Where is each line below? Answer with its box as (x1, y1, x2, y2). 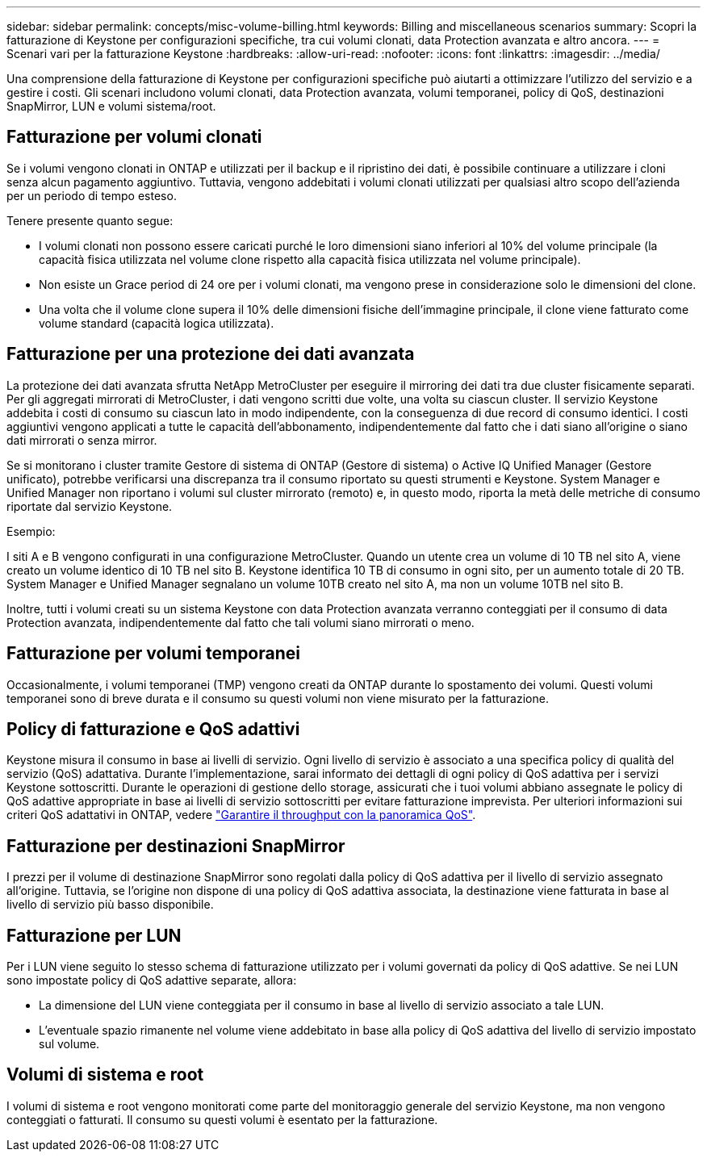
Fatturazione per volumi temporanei (6, 643, 300, 664)
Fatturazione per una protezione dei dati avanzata (6, 344, 415, 365)
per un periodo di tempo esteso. (6, 188, 177, 203)
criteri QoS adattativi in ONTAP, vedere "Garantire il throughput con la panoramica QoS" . (6, 808, 476, 822)
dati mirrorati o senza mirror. (6, 433, 157, 447)
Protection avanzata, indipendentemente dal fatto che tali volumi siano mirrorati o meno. (6, 615, 475, 629)
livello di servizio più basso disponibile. (6, 897, 214, 912)
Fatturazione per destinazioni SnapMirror (6, 835, 345, 856)
